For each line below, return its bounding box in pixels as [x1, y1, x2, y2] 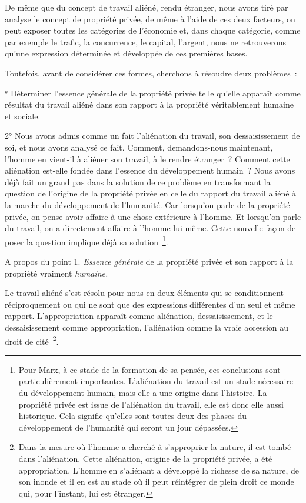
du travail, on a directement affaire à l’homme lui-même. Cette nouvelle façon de [5, 222, 296, 234]
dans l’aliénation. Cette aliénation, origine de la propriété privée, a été [18, 452, 272, 464]
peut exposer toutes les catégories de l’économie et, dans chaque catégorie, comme [5, 24, 301, 36]
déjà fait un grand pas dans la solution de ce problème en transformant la [5, 175, 271, 188]
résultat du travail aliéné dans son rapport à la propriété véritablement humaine [5, 98, 294, 111]
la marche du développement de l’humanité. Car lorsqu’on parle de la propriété [5, 198, 290, 211]
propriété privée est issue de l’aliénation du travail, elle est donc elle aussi [18, 398, 284, 410]
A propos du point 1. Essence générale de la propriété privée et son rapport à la [5, 255, 294, 267]
